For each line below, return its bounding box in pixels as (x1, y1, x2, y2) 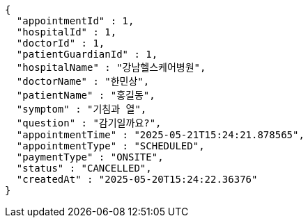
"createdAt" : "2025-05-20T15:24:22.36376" (16, 174, 258, 185)
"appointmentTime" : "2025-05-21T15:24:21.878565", (16, 129, 305, 140)
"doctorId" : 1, (16, 38, 105, 49)
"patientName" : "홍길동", (16, 90, 155, 101)
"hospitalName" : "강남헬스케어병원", (16, 62, 206, 73)
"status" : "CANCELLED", (16, 163, 152, 174)
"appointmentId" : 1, (16, 15, 134, 26)
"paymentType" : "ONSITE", (16, 151, 164, 163)
